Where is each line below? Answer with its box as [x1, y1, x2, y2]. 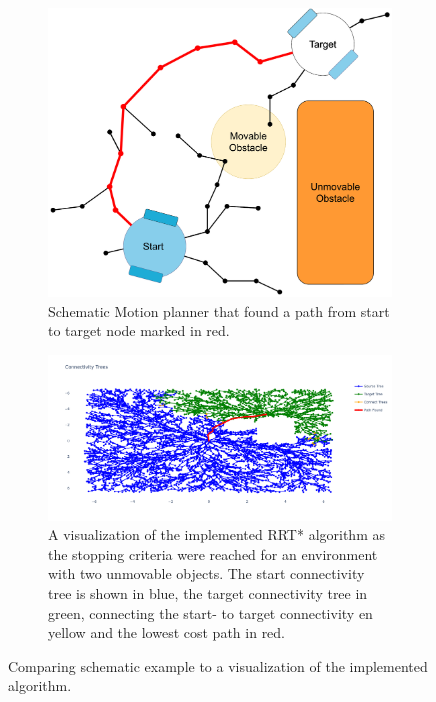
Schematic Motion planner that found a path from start [48, 300, 390, 321]
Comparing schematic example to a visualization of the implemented [8, 655, 428, 676]
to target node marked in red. [48, 320, 230, 341]
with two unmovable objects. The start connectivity [48, 563, 365, 584]
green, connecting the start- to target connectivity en [48, 602, 373, 623]
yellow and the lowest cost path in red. [48, 622, 286, 643]
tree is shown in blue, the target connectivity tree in [48, 583, 368, 603]
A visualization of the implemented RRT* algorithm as [48, 524, 385, 545]
